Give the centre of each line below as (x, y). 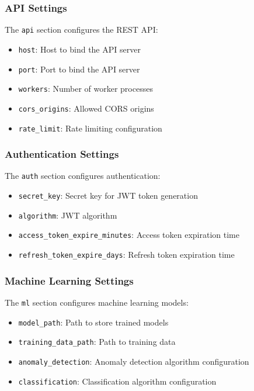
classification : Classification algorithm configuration (117, 381)
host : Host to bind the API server (79, 49)
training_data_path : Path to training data (97, 342)
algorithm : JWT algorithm (68, 215)
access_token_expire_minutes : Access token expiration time (129, 235)
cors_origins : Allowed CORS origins (86, 108)
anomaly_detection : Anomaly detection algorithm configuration (134, 361)
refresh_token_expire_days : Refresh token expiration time (126, 254)
